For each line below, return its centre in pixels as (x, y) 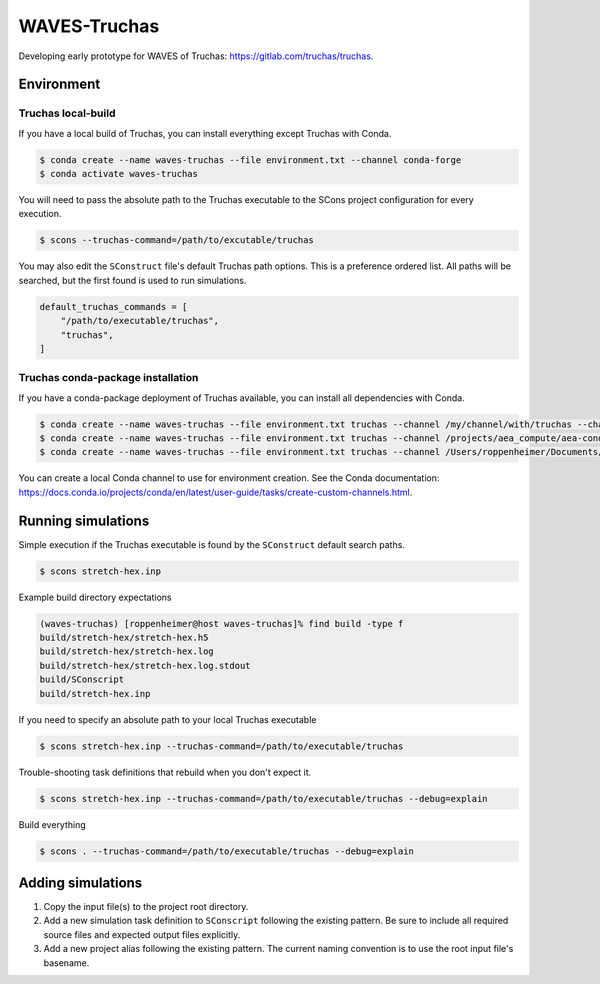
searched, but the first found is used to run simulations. (132, 280)
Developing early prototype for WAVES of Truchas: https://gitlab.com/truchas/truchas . (196, 56)
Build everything (52, 824)
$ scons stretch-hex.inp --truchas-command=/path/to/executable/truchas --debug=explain (264, 798)
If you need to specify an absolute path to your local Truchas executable (167, 719)
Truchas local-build (67, 113)
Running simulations (84, 520)
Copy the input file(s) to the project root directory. (146, 907)
